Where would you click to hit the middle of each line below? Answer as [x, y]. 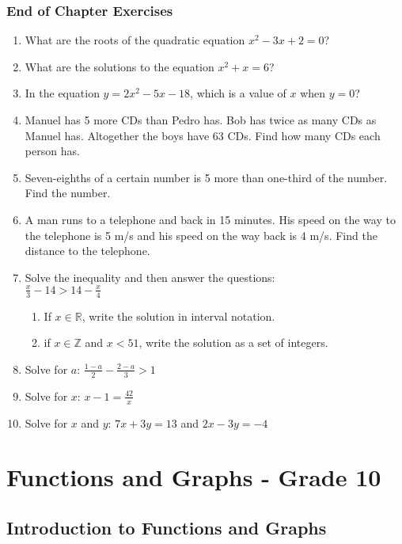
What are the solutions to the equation [119, 66]
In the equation [62, 93]
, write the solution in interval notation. [178, 316]
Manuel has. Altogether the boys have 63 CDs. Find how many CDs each [203, 135]
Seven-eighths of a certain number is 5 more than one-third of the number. [206, 177]
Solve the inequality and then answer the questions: [150, 277]
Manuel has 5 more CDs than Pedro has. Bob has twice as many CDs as [201, 120]
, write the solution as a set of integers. [233, 342]
